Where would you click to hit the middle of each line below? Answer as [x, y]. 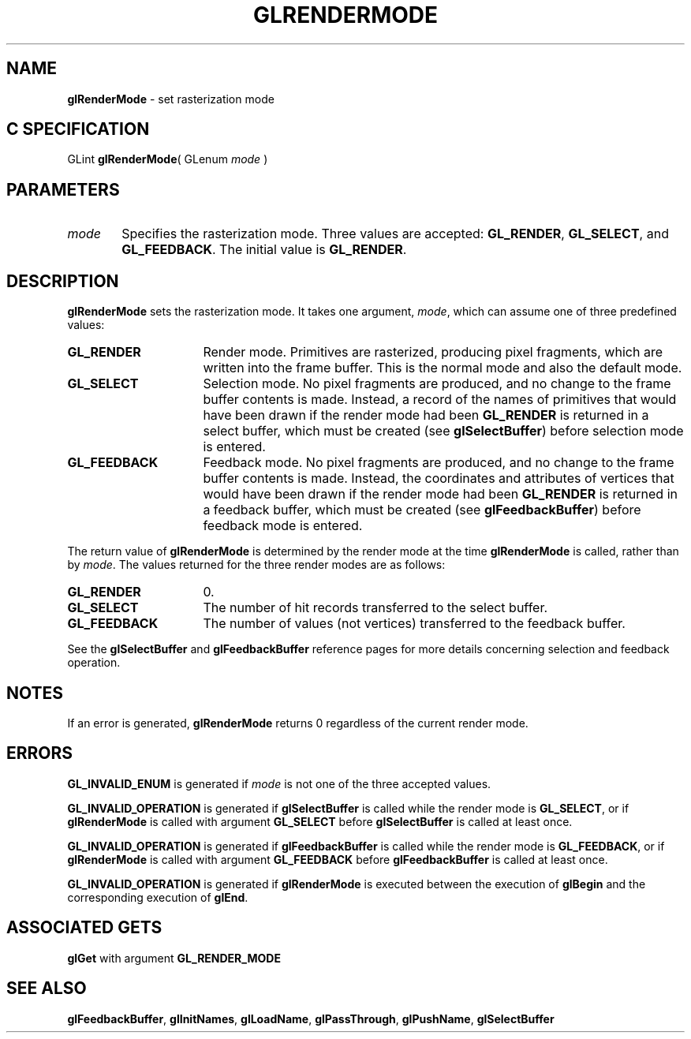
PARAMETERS [63, 189]
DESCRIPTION [63, 281]
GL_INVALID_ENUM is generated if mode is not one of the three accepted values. [279, 783]
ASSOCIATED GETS [84, 928]
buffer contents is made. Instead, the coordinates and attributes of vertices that [439, 478]
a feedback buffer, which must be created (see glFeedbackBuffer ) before [422, 510]
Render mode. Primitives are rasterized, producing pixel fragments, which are [433, 352]
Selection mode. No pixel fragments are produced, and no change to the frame [437, 384]
